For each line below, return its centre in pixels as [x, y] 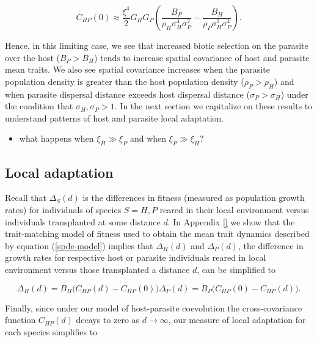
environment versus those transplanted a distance [97, 269]
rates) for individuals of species [63, 209]
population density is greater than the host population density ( [125, 81]
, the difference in [271, 245]
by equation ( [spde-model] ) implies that [79, 245]
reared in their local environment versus [234, 209]
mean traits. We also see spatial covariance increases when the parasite [137, 69]
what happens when [56, 138]
